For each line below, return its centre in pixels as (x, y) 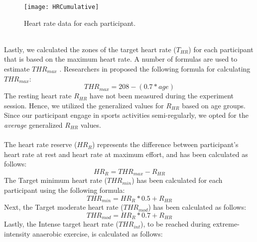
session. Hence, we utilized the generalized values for (84, 105)
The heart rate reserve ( (41, 144)
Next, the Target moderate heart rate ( (64, 207)
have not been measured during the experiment (162, 96)
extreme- (226, 224)
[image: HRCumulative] (62, 7)
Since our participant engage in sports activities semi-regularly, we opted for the (126, 115)
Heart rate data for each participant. (80, 23)
